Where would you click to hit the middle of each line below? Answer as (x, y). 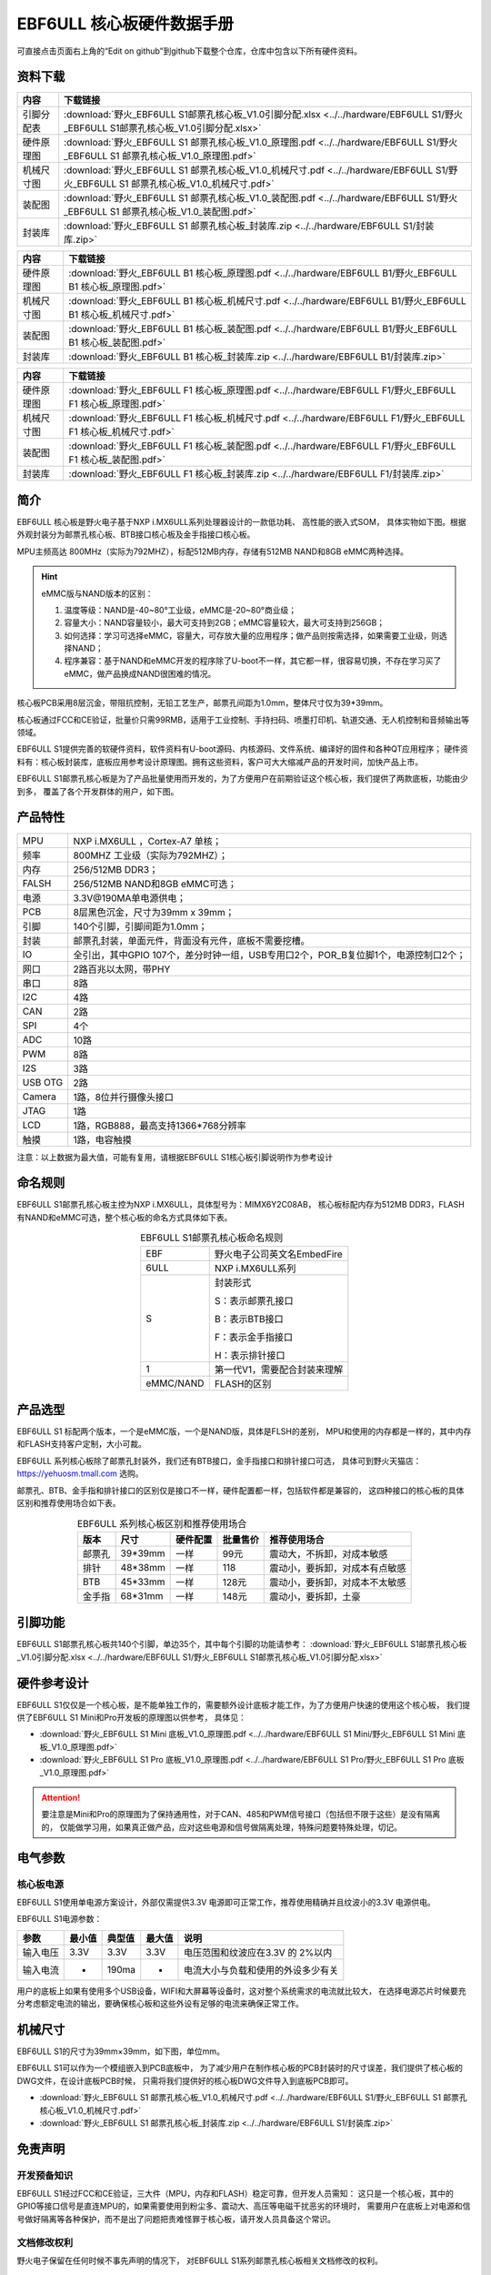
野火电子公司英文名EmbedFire (278, 1254)
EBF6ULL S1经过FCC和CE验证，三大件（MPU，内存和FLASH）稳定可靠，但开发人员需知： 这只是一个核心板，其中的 (235, 2194)
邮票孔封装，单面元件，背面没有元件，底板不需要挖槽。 (191, 940)
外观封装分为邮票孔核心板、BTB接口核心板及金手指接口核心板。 (136, 535)
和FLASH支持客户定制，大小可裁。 (82, 1444)
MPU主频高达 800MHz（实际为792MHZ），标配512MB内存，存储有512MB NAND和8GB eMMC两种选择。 (213, 551)
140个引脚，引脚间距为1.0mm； (140, 926)
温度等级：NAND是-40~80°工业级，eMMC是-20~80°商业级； (180, 610)
